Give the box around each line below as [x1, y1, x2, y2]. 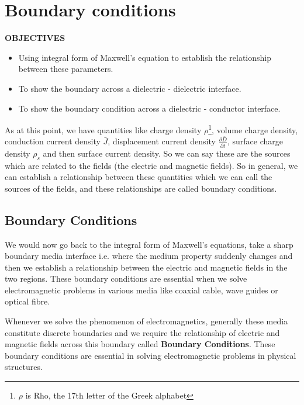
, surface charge [227, 135, 283, 147]
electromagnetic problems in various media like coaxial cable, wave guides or [5, 283, 278, 296]
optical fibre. [5, 295, 50, 307]
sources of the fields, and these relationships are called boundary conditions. [5, 182, 277, 194]
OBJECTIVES [5, 32, 65, 44]
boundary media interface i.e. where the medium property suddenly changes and [5, 250, 293, 262]
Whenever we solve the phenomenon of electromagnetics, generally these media [5, 315, 288, 327]
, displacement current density [108, 135, 216, 147]
